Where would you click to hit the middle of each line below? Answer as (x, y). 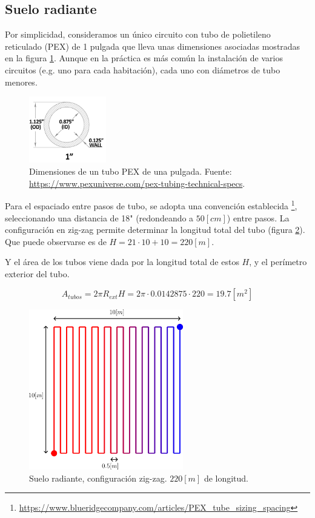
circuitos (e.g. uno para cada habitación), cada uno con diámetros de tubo (143, 69)
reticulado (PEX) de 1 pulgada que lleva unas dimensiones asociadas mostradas (153, 46)
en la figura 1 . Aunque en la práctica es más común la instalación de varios (144, 58)
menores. (21, 82)
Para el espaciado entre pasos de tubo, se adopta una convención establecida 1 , (151, 205)
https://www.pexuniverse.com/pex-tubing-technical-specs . (137, 183)
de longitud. (226, 478)
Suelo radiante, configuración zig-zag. (98, 478)
